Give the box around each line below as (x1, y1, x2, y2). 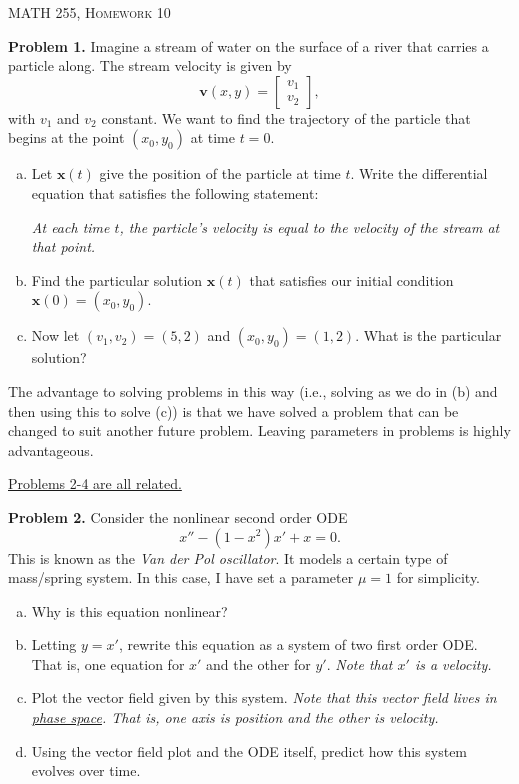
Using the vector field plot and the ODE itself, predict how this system (31, 740, 468, 761)
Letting (31, 634, 77, 655)
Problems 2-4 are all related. (8, 473, 182, 494)
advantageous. (8, 439, 94, 460)
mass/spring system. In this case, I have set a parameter (8, 567, 354, 588)
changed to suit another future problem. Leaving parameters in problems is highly (8, 420, 511, 441)
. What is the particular (355, 325, 502, 346)
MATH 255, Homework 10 (8, 2, 171, 22)
